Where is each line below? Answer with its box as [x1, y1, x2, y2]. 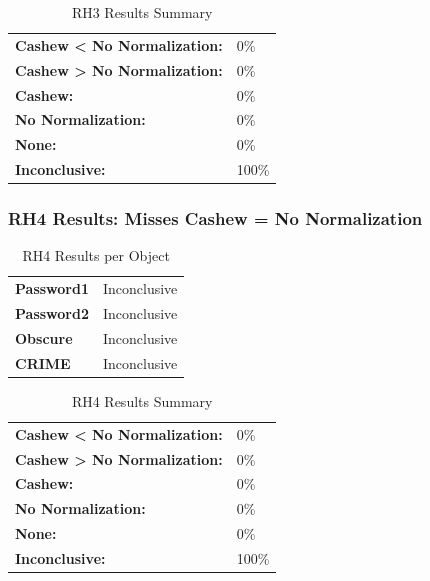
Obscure [15, 327, 73, 348]
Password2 [15, 303, 89, 324]
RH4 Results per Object [22, 245, 170, 266]
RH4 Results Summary [71, 390, 213, 411]
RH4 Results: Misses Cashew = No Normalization [8, 206, 423, 231]
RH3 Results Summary [71, 2, 213, 22]
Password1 [15, 278, 89, 299]
